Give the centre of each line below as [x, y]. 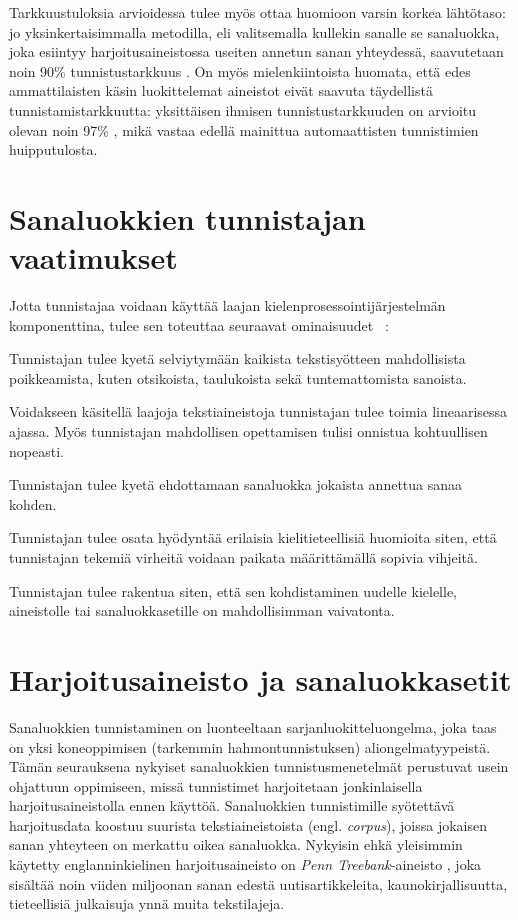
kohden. [33, 503]
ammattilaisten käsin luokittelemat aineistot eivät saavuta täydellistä [221, 90]
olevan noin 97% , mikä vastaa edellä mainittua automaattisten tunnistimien [244, 129]
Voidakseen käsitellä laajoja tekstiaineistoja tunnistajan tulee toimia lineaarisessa [258, 411]
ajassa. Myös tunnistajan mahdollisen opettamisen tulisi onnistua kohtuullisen [248, 431]
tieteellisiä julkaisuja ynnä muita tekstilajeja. [147, 903]
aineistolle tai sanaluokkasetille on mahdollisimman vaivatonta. [202, 610]
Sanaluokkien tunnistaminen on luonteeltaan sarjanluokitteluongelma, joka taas [253, 726]
